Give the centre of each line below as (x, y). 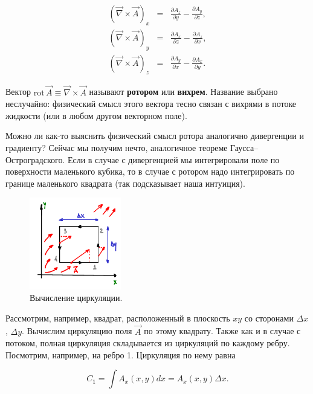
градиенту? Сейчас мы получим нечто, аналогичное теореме (117, 148)
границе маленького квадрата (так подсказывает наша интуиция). (125, 183)
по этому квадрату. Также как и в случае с (222, 331)
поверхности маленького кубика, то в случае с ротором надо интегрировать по (150, 171)
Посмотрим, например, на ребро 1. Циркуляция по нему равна (121, 354)
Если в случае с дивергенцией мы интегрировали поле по (173, 159)
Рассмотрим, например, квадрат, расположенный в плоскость (118, 318)
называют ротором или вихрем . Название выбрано (183, 92)
